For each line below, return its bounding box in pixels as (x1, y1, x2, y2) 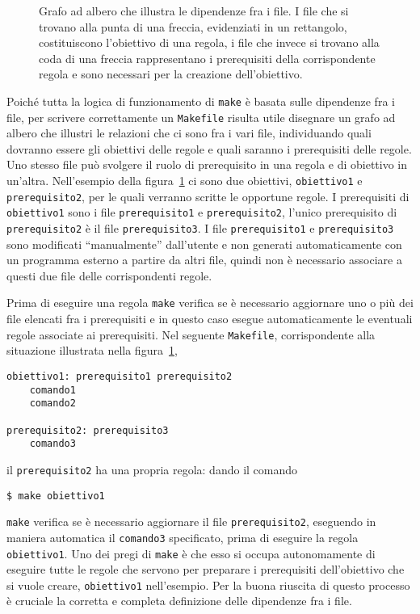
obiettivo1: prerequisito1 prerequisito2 (6, 370, 233, 382)
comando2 (29, 397, 76, 410)
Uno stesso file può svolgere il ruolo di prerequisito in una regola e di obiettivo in (6, 156, 408, 173)
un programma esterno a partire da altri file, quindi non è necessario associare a (6, 251, 402, 268)
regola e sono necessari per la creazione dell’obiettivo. (39, 65, 303, 82)
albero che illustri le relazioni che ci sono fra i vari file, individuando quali (6, 124, 372, 141)
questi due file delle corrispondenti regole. (6, 267, 212, 284)
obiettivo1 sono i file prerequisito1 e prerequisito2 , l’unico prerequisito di (6, 204, 397, 221)
